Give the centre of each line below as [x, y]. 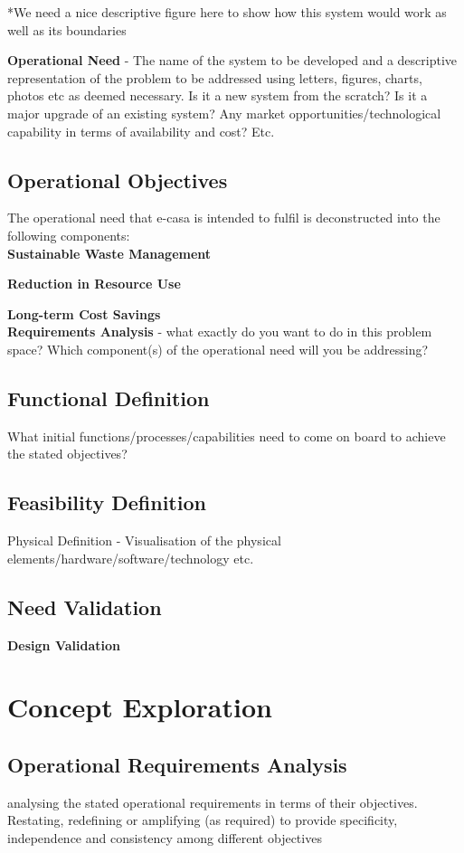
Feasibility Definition [107, 502]
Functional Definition [109, 398]
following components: [69, 235]
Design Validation [64, 644]
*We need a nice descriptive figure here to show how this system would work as [227, 12]
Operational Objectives [118, 180]
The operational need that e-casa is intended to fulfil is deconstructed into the [224, 218]
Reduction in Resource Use [94, 284]
